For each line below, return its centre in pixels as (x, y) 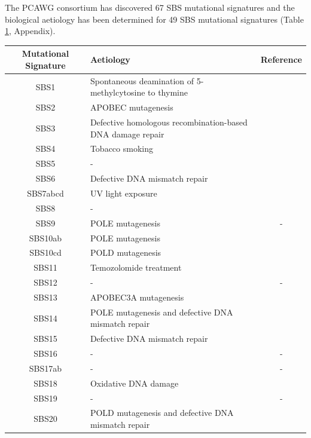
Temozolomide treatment (136, 267)
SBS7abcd (45, 193)
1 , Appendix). (30, 31)
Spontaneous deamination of (142, 80)
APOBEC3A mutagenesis (137, 297)
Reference (281, 59)
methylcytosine (118, 92)
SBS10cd (45, 252)
